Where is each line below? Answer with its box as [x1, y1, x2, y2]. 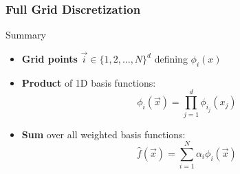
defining [154, 52, 188, 66]
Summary [6, 28, 46, 42]
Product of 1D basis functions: [21, 75, 156, 89]
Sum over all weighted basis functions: [21, 127, 186, 141]
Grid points [21, 52, 78, 66]
